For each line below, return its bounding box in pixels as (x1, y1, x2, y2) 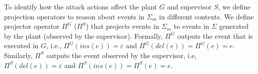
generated (219, 21, 249, 31)
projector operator (4, 21, 60, 31)
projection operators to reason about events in (4, 11, 145, 21)
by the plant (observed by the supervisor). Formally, (4, 30, 163, 41)
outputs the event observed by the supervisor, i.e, (46, 50, 196, 60)
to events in (174, 21, 209, 31)
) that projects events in (86, 21, 159, 31)
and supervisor (167, 1, 212, 11)
